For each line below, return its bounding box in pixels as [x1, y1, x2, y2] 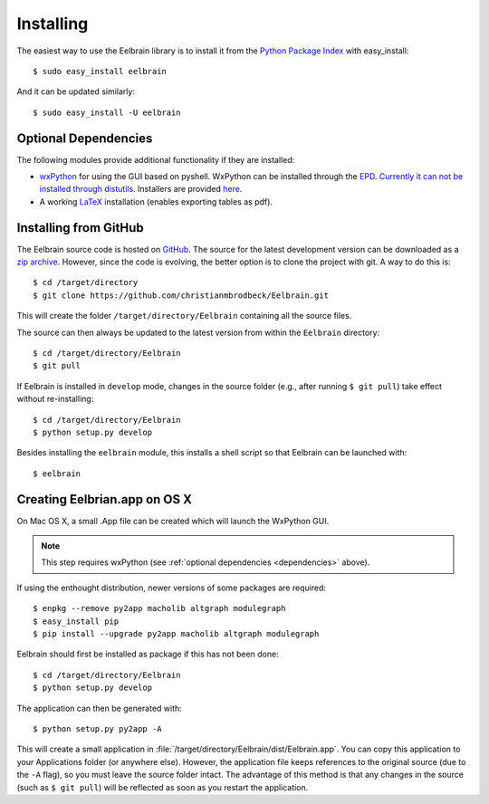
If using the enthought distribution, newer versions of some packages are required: [16, 582, 326, 593]
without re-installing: [16, 394, 94, 405]
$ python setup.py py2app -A [33, 723, 162, 733]
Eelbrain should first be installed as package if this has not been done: [16, 648, 280, 660]
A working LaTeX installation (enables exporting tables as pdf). [39, 196, 273, 207]
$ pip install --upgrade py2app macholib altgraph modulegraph [33, 629, 320, 639]
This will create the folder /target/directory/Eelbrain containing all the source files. [16, 311, 352, 321]
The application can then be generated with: [16, 703, 183, 713]
